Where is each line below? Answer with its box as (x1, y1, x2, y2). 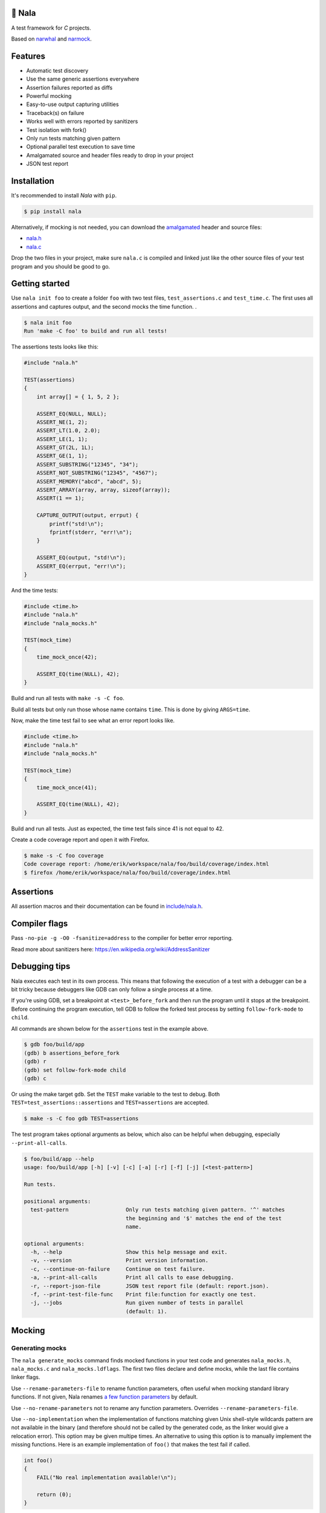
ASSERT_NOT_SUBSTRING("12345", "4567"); (36, 470, 158, 476)
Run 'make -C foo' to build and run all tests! (24, 327, 167, 335)
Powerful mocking (26, 92, 72, 99)
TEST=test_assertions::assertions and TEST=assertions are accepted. (11, 1099, 209, 1106)
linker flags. (11, 1374, 40, 1381)
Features (11, 51, 45, 61)
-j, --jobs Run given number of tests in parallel (30, 1299, 244, 1307)
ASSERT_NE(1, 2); (36, 418, 88, 425)
